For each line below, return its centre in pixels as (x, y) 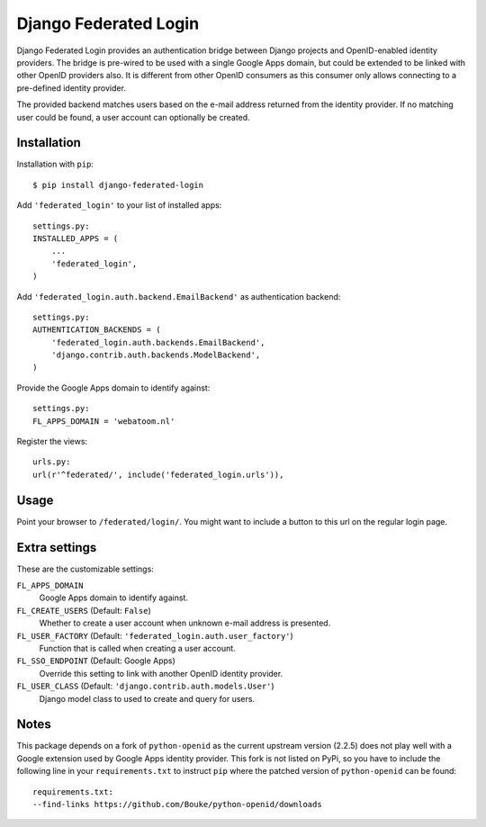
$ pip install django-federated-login (118, 185)
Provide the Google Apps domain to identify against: (113, 388)
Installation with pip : (55, 164)
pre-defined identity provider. (71, 88)
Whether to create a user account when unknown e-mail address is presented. (185, 623)
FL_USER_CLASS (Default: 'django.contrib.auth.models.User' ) (145, 686)
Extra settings (57, 548)
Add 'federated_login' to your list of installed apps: (119, 205)
